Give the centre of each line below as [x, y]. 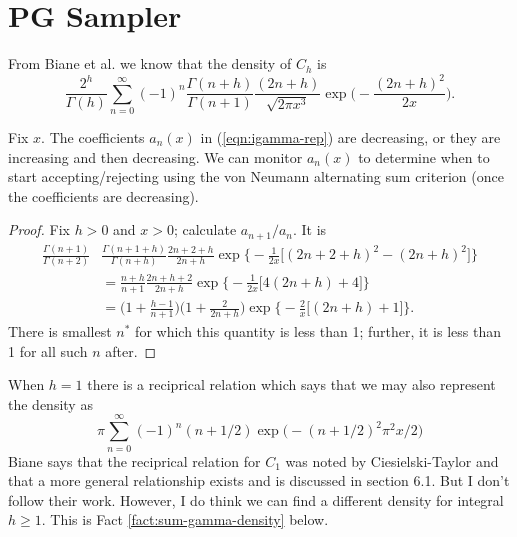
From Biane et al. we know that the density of [150, 63]
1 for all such [48, 350]
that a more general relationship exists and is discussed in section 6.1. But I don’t [259, 480]
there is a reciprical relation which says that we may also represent [291, 384]
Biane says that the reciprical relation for [134, 460]
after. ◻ [131, 350]
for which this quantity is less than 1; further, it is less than [318, 331]
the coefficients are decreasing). [103, 195]
